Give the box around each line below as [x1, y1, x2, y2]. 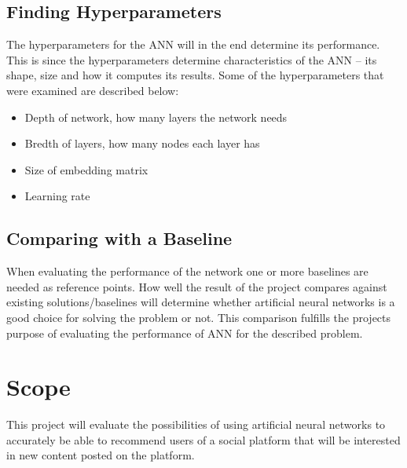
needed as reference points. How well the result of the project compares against [6, 278, 387, 294]
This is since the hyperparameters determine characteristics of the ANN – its [6, 51, 377, 68]
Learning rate [24, 188, 90, 204]
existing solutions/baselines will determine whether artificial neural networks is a [6, 294, 395, 310]
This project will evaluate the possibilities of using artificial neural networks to [6, 416, 386, 433]
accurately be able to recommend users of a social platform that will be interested [6, 431, 401, 448]
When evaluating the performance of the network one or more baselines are [6, 263, 368, 280]
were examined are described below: [6, 82, 179, 98]
